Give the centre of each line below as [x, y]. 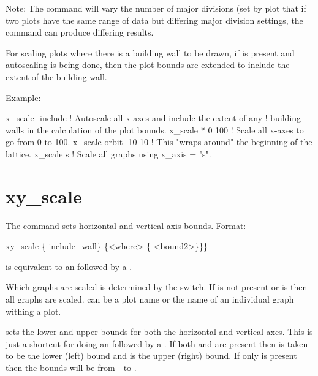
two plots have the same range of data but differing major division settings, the [154, 20]
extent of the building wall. [56, 76]
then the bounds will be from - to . [71, 367]
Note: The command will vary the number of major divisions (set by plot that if [156, 8]
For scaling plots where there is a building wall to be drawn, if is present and [150, 52]
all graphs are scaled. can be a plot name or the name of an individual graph [150, 299]
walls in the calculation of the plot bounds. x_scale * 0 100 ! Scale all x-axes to [155, 130]
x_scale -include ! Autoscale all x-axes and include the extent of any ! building [153, 118]
